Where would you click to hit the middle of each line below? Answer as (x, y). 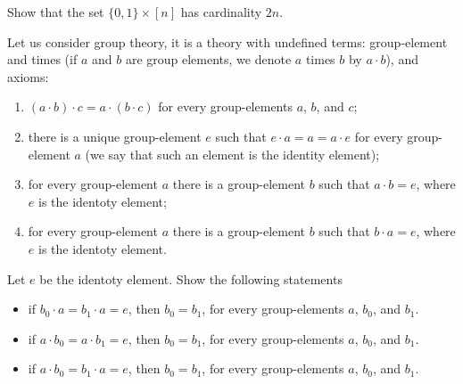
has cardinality (221, 12)
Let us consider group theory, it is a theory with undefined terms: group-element (227, 41)
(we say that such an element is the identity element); (232, 154)
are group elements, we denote (208, 59)
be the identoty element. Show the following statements (191, 278)
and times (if (42, 59)
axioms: (28, 76)
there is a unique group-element (115, 136)
